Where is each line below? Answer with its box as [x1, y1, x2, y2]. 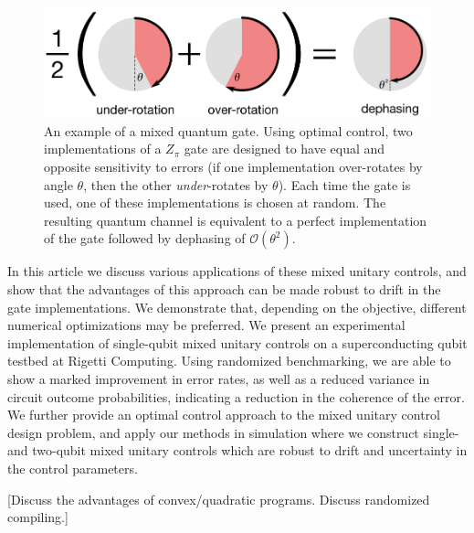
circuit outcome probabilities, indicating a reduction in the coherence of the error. [7, 387, 465, 406]
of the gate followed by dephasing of [44, 229, 246, 248]
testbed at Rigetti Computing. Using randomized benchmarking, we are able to [7, 351, 451, 370]
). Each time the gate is [278, 175, 411, 194]
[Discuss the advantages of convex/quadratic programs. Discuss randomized [7, 489, 430, 508]
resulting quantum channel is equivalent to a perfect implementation [44, 210, 427, 229]
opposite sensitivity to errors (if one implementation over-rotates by [44, 157, 423, 176]
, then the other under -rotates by [83, 175, 269, 194]
